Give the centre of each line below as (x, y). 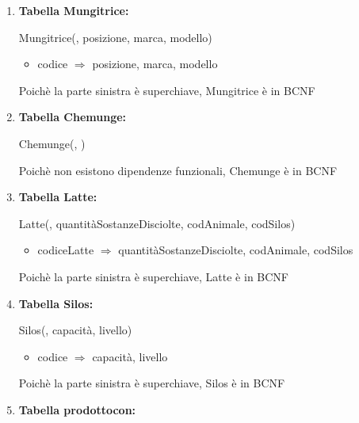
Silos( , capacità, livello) (75, 330)
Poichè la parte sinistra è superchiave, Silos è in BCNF (152, 383)
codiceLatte (66, 250)
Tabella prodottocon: (77, 409)
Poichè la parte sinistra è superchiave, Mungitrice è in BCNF (167, 90)
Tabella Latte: (58, 197)
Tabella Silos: (56, 303)
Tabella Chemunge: (73, 117)
